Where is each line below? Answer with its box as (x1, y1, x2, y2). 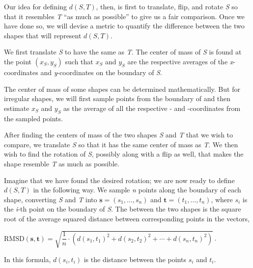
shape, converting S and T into (4, 194, 97, 204)
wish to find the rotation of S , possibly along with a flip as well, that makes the (4, 149, 244, 159)
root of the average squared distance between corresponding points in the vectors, (4, 213, 250, 223)
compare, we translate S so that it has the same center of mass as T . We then (4, 139, 238, 149)
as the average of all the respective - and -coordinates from (63, 103, 241, 113)
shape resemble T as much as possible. (4, 158, 119, 168)
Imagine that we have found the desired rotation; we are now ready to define (4, 175, 235, 185)
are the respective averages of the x (127, 56, 233, 66)
